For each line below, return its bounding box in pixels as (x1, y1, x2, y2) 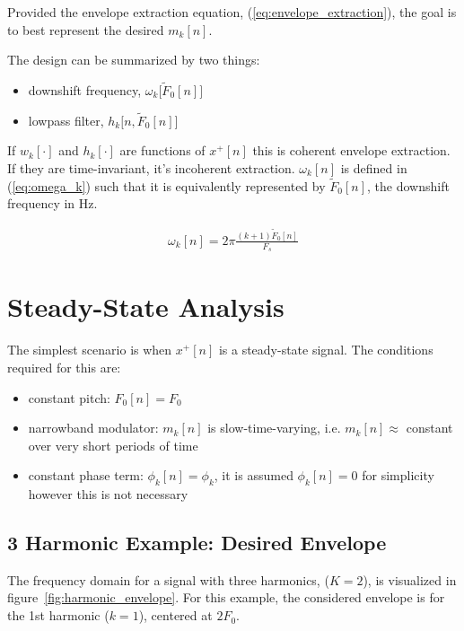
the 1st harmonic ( (7, 606, 109, 625)
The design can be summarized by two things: (7, 50, 260, 69)
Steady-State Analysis (7, 288, 285, 325)
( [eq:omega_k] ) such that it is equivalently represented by (7, 176, 326, 195)
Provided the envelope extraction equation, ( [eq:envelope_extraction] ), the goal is (7, 3, 457, 21)
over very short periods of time (28, 435, 198, 454)
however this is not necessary (28, 485, 188, 504)
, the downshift (367, 176, 450, 195)
